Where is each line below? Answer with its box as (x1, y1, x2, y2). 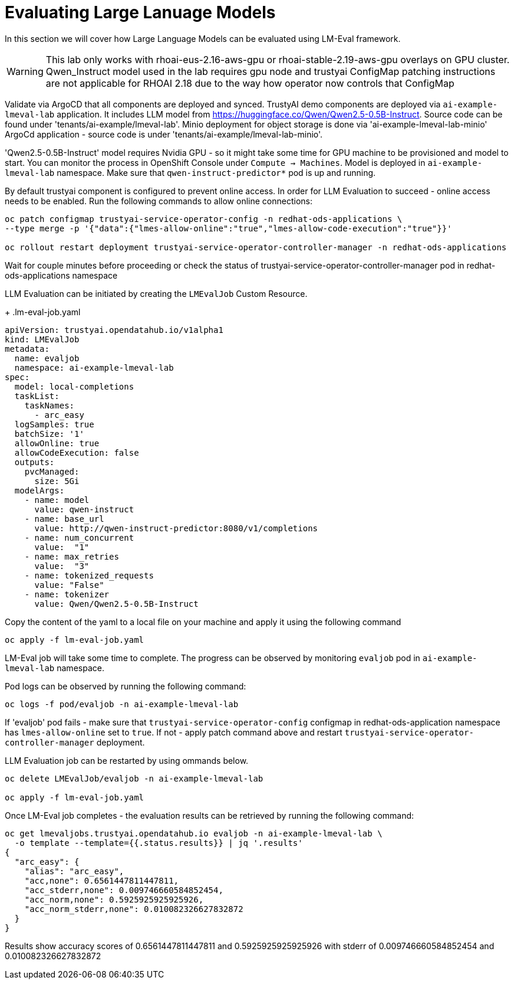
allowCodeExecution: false (14, 447, 139, 457)
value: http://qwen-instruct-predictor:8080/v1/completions (34, 523, 318, 533)
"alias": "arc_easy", (24, 866, 124, 876)
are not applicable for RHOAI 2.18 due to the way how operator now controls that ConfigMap (45, 77, 454, 89)
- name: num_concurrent (24, 532, 134, 542)
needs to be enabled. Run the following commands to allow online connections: (5, 195, 312, 206)
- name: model (24, 495, 90, 505)
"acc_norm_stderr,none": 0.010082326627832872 (24, 904, 243, 914)
